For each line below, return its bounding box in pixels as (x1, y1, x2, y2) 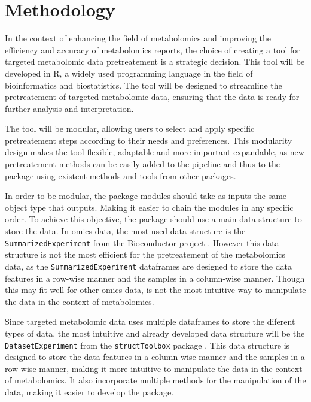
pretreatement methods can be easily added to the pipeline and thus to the (5, 158, 280, 170)
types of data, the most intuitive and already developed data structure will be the (5, 327, 305, 339)
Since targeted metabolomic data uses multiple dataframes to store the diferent (5, 315, 295, 328)
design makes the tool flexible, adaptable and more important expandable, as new (5, 146, 304, 158)
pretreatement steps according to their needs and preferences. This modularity (5, 134, 292, 146)
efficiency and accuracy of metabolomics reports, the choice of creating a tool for (5, 43, 300, 56)
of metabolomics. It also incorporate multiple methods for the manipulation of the (5, 374, 306, 386)
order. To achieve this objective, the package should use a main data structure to (5, 213, 302, 225)
